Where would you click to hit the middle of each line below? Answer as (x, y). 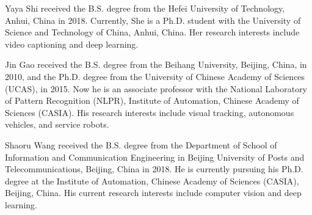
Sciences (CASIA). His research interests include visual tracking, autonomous (150, 112)
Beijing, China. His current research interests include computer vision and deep (153, 193)
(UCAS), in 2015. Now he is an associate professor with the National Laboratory (156, 88)
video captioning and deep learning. (72, 44)
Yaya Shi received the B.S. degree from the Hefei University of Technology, (145, 8)
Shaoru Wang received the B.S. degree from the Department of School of (141, 144)
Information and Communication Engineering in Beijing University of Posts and (155, 157)
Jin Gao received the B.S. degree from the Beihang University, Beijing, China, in (156, 64)
